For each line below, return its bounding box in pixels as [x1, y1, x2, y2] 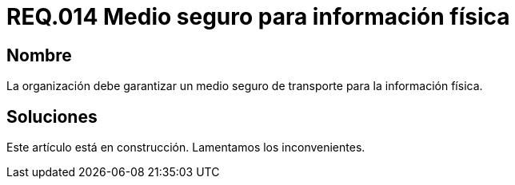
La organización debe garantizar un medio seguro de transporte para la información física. [6, 79, 483, 93]
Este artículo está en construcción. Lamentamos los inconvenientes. [6, 140, 365, 155]
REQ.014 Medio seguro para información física [6, 3, 510, 30]
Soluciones [6, 106, 98, 127]
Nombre [6, 45, 72, 65]
